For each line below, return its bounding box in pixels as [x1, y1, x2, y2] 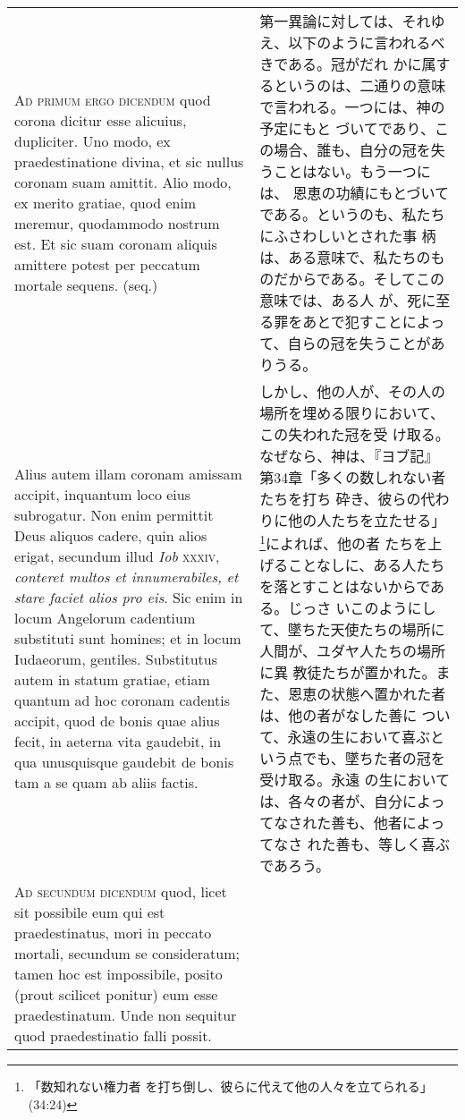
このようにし [350, 598, 436, 619]
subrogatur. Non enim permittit [14, 505, 214, 526]
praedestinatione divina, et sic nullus [14, 151, 244, 172]
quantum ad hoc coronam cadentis [14, 690, 231, 711]
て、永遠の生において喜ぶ [259, 726, 430, 748]
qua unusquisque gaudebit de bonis [14, 751, 234, 773]
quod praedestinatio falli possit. [14, 1025, 212, 1047]
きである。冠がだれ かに [259, 54, 422, 74]
